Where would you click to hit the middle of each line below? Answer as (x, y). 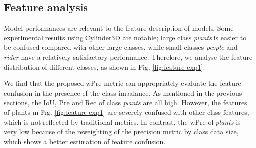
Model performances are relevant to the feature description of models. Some (119, 28)
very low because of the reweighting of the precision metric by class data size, (121, 131)
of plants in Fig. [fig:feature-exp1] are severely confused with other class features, (127, 112)
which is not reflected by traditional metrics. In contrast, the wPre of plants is (122, 122)
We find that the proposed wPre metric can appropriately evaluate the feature (123, 83)
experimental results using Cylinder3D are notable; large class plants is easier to (125, 37)
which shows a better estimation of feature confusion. (85, 141)
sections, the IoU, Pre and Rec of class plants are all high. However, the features (126, 102)
